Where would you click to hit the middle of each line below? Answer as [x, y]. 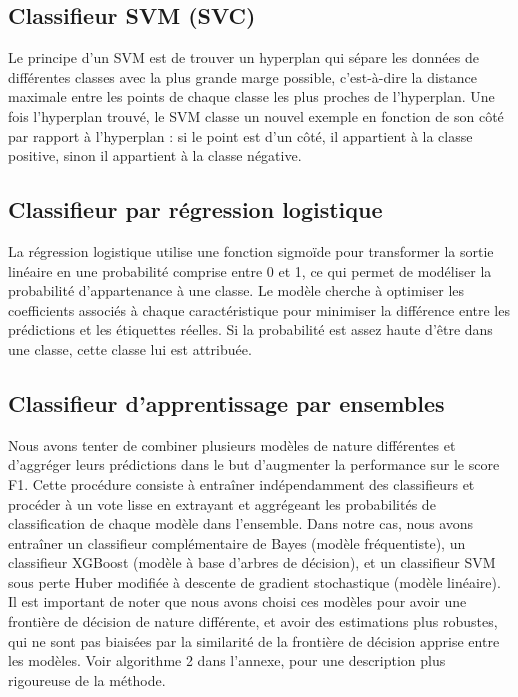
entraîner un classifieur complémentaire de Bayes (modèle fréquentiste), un [237, 542]
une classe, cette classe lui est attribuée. [130, 348]
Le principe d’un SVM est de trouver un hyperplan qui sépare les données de [243, 57]
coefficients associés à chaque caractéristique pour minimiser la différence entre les [259, 309]
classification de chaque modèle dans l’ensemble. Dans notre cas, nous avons [241, 523]
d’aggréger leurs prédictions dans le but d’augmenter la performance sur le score [254, 464]
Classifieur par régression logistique [195, 209]
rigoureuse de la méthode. [87, 679]
